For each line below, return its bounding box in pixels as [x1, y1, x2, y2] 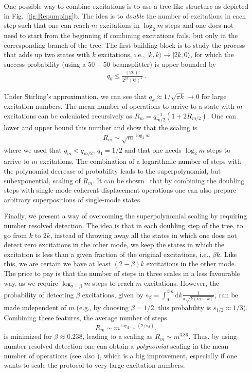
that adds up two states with [4, 49, 90, 59]
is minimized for [4, 331, 52, 341]
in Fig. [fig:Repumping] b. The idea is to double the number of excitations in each [4, 10, 246, 20]
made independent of [4, 302, 66, 312]
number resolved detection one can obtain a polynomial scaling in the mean [4, 341, 229, 351]
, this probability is [154, 302, 211, 312]
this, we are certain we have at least [4, 258, 111, 269]
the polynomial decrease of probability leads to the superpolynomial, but [4, 166, 221, 176]
